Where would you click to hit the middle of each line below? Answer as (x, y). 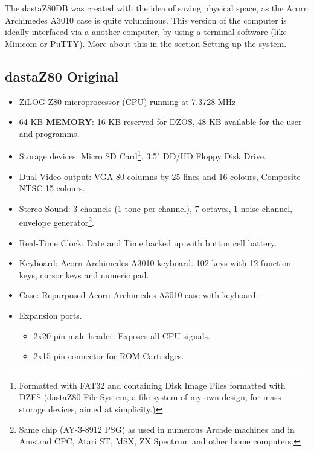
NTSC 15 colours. (52, 188)
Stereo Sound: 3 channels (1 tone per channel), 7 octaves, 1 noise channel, (155, 208)
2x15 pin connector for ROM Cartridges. (109, 356)
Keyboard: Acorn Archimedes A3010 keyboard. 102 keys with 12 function (155, 263)
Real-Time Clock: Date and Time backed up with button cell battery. (148, 242)
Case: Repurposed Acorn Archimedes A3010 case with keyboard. (139, 295)
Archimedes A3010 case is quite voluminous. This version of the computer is (146, 20)
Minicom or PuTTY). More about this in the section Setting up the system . (146, 43)
